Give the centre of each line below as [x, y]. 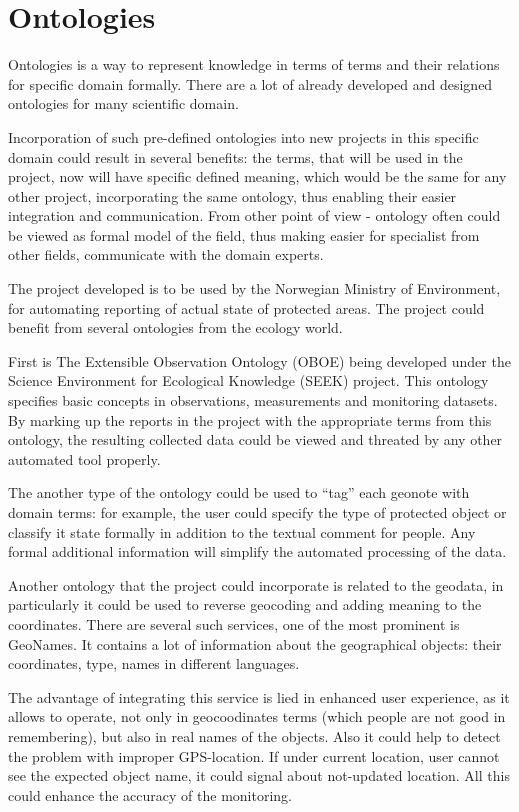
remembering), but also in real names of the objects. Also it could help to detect [254, 735]
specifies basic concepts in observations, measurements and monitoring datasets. [253, 400]
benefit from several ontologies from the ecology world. [175, 327]
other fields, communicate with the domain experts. [166, 254]
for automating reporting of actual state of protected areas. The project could [246, 307]
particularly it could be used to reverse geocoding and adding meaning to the [245, 604]
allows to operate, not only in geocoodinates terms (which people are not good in [257, 716]
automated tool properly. [84, 458]
